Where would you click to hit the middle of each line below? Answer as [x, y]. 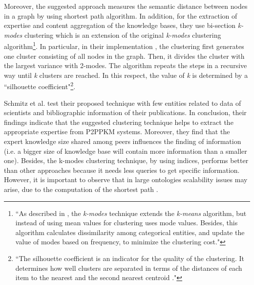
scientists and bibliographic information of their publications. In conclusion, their [125, 112]
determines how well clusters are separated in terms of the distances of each [129, 268]
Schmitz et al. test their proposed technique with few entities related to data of [123, 103]
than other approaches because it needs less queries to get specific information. [122, 170]
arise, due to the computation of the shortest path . [81, 189]
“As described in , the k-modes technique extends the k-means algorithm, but [131, 213]
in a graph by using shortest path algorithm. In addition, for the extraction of [121, 15]
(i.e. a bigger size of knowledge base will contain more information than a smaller [126, 151]
